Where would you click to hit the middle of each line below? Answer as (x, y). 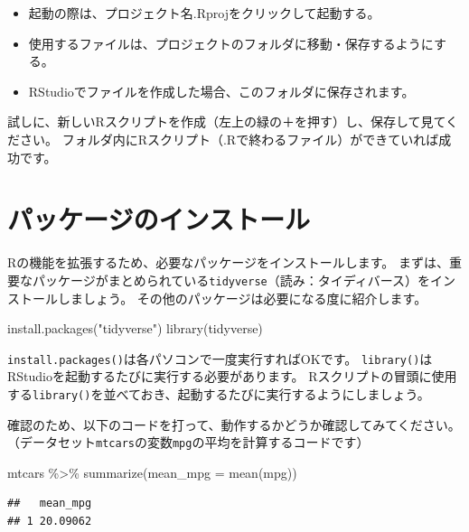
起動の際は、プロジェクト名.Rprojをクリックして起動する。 (204, 13)
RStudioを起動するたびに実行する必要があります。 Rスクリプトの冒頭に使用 (232, 376)
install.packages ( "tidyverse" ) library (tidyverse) (135, 328)
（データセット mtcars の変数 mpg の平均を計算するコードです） (188, 442)
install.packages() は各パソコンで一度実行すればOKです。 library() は (220, 358)
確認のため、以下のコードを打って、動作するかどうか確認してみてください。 (234, 424)
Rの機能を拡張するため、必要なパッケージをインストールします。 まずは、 (229, 262)
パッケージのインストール (159, 219)
